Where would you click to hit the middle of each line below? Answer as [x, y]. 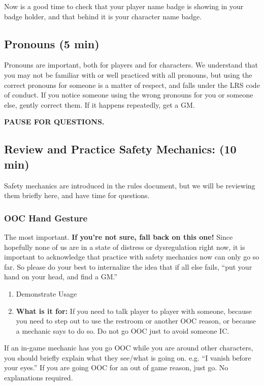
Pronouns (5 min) [52, 43]
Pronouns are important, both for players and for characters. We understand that [131, 65]
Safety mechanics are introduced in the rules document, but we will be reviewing [130, 185]
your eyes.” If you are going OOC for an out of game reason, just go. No [116, 367]
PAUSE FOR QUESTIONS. [54, 122]
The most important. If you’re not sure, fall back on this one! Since [119, 236]
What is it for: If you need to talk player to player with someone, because [134, 311]
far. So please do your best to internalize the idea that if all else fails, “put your [128, 266]
